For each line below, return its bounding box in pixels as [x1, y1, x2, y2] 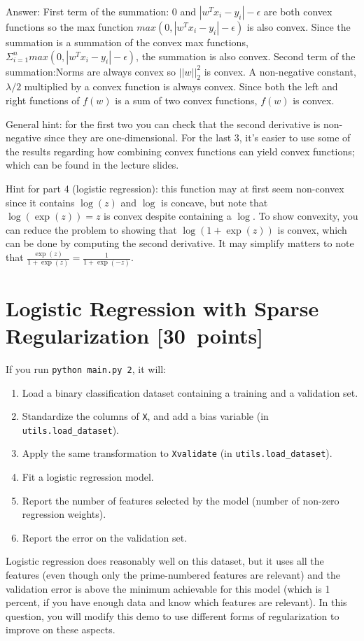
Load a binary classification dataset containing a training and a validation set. [22, 385, 358, 400]
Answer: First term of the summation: [6, 4, 169, 18]
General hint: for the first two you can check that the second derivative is [6, 116, 321, 131]
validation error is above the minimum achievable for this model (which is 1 [6, 581, 330, 596]
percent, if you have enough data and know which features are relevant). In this [6, 595, 347, 610]
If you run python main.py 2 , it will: [6, 361, 166, 376]
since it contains [6, 195, 75, 209]
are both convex [263, 4, 332, 18]
